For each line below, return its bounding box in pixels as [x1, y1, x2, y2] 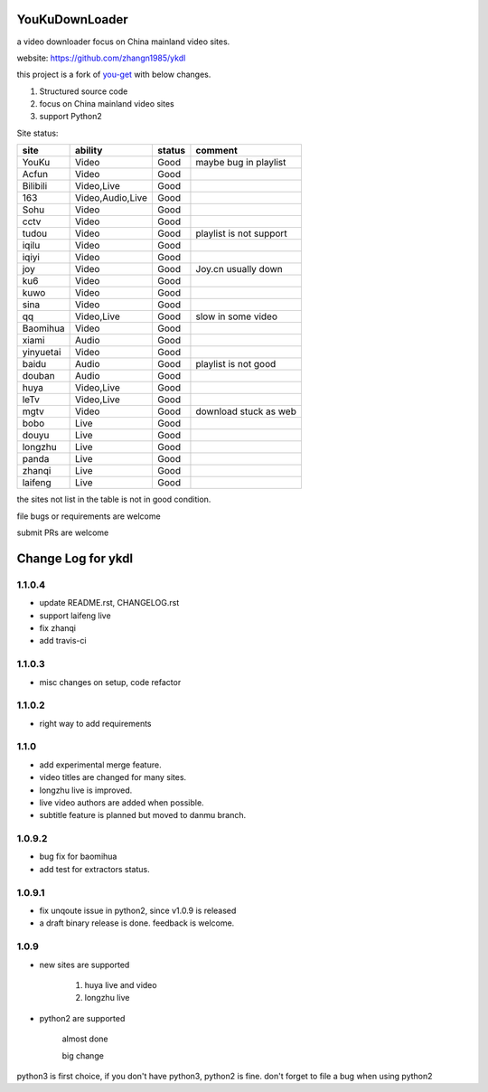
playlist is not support [195, 227, 288, 240]
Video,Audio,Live [75, 192, 148, 204]
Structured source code [39, 86, 128, 97]
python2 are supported [39, 1012, 126, 1023]
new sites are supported [39, 959, 130, 970]
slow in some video [195, 310, 278, 323]
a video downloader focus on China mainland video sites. [16, 36, 230, 47]
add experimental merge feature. [39, 759, 162, 770]
